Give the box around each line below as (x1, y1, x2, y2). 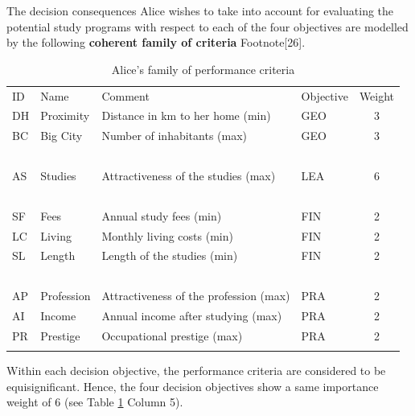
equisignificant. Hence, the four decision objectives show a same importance (6, 377, 379, 394)
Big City (40, 127, 83, 144)
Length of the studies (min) (101, 247, 238, 264)
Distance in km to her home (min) (101, 107, 271, 124)
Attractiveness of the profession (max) (101, 287, 290, 304)
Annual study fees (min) (101, 207, 222, 224)
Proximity (40, 107, 90, 124)
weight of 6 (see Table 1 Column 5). (6, 393, 183, 410)
